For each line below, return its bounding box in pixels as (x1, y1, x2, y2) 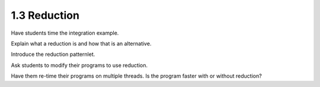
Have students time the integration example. (11, 29, 119, 36)
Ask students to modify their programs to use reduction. (11, 62, 148, 69)
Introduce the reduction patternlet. (11, 51, 95, 58)
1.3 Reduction (11, 9, 80, 22)
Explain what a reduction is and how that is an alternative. (11, 40, 152, 47)
